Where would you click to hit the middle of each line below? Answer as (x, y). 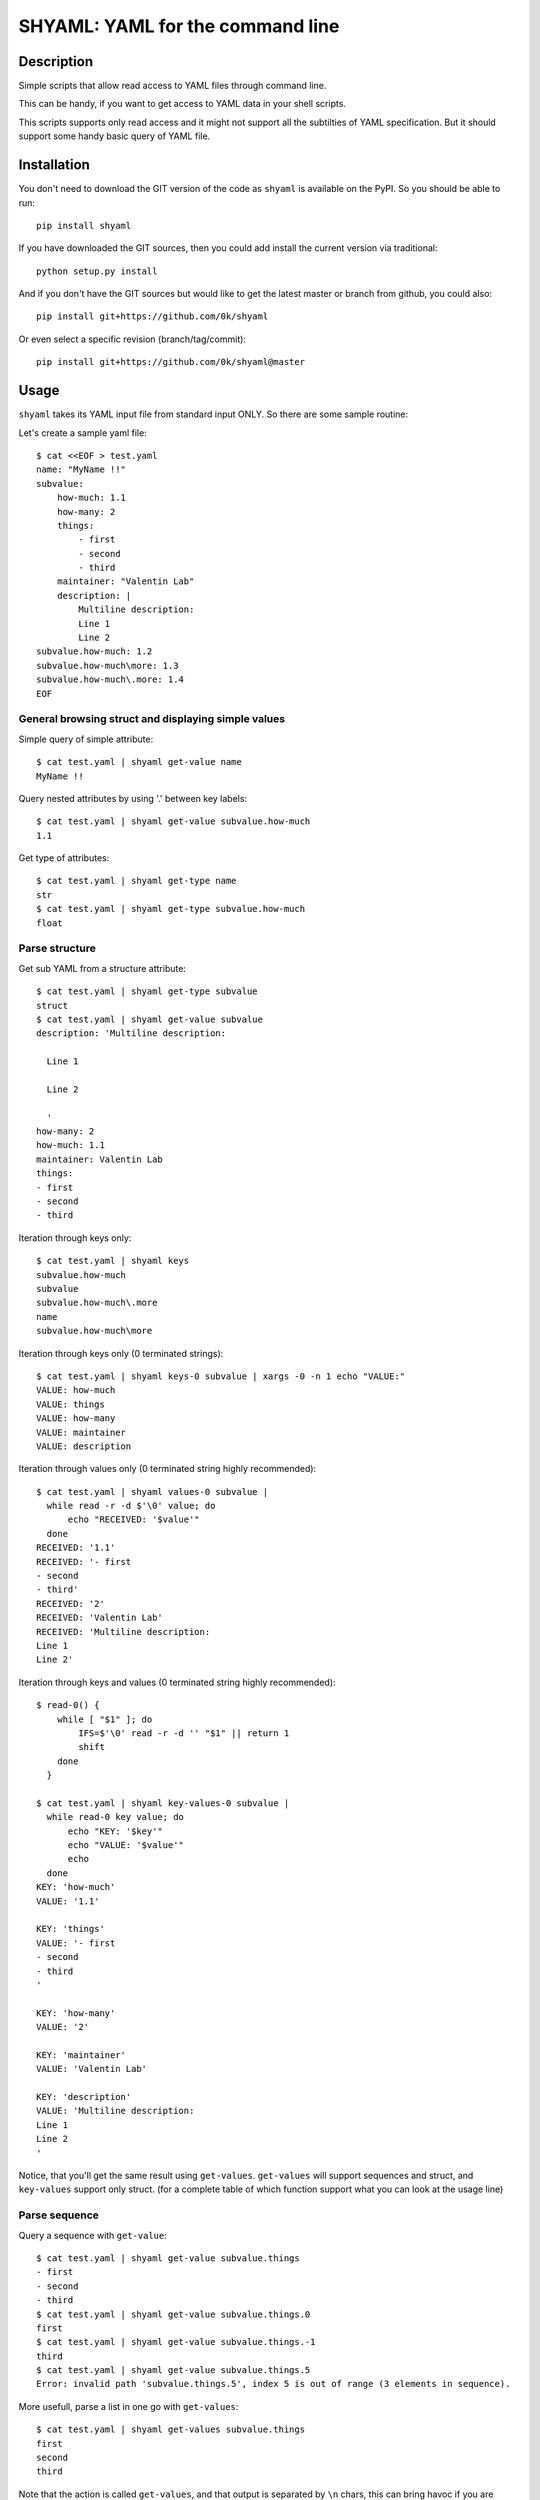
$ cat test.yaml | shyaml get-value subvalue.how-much (173, 821)
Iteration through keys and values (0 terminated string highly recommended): (177, 1682)
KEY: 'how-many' (76, 2013)
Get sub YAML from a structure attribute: (102, 968)
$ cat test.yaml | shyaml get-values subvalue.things (170, 2429)
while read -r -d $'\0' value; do (131, 1506)
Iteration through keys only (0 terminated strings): (121, 1353)
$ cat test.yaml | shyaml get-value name (139, 762)
